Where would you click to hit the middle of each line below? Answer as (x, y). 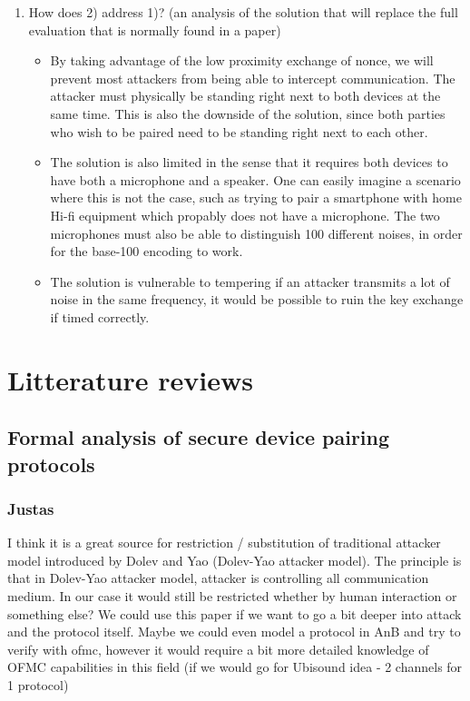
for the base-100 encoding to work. (147, 251)
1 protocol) (38, 685)
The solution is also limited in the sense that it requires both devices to (249, 162)
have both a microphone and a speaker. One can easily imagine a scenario (255, 179)
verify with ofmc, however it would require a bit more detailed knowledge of (218, 649)
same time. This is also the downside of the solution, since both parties (248, 113)
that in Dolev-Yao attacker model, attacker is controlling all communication (218, 578)
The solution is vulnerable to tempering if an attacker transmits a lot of (250, 281)
